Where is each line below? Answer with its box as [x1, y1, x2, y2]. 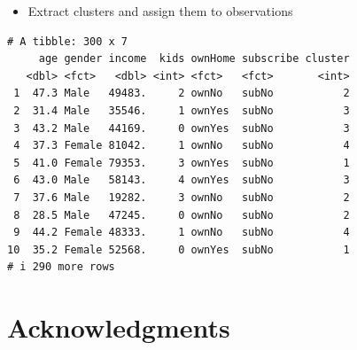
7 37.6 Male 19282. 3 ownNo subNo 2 [13, 191, 350, 204]
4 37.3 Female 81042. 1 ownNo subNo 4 [13, 139, 350, 152]
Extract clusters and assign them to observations [27, 2, 293, 19]
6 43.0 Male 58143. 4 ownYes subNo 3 [13, 174, 350, 187]
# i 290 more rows [7, 261, 115, 274]
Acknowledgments [7, 309, 230, 346]
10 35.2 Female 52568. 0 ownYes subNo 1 [7, 243, 350, 256]
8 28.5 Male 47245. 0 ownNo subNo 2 [13, 208, 350, 222]
